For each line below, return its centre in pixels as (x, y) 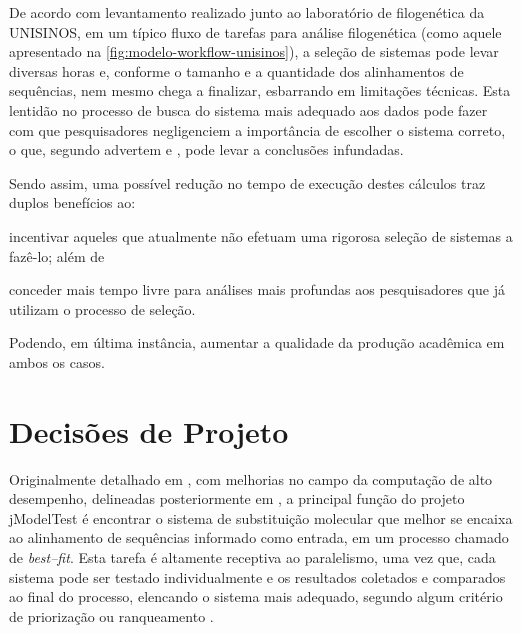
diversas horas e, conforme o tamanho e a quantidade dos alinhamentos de (236, 70)
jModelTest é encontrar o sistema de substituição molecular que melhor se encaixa (261, 517)
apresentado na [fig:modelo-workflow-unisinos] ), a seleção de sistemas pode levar (254, 51)
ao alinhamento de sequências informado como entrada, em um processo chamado (259, 537)
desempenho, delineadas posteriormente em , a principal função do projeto (237, 498)
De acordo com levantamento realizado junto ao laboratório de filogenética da (247, 12)
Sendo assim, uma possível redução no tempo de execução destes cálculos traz (247, 182)
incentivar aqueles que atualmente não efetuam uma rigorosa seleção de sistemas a (261, 235)
